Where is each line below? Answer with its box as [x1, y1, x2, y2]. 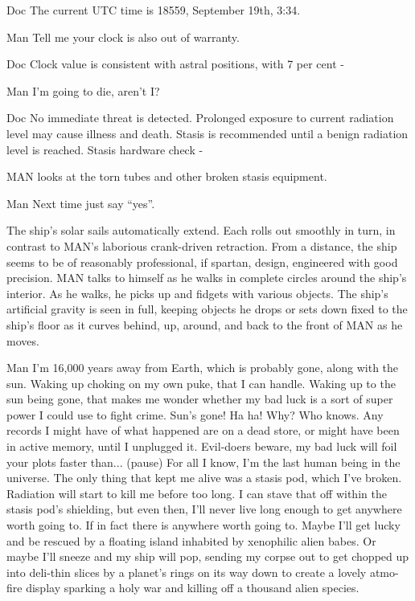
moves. [6, 332, 39, 349]
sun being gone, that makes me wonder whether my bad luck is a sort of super [6, 390, 393, 407]
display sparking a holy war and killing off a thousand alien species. [26, 579, 360, 596]
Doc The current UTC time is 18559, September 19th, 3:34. [6, 2, 301, 18]
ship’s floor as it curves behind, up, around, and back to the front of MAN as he [6, 316, 403, 333]
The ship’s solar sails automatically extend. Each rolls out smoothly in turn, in [6, 222, 396, 239]
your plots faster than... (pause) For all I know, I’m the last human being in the [6, 453, 401, 470]
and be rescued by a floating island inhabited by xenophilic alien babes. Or [6, 532, 376, 549]
